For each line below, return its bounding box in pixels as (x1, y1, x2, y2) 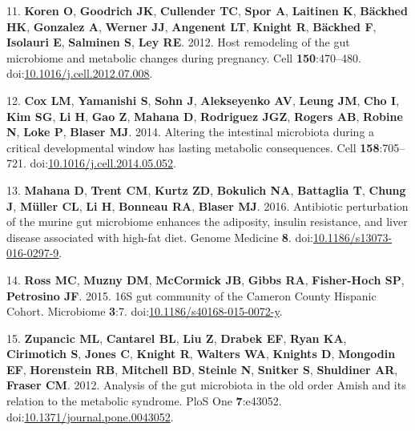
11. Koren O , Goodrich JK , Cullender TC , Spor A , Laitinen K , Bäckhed (6, 2, 408, 18)
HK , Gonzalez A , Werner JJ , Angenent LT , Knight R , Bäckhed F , (6, 18, 377, 34)
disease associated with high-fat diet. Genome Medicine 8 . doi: (6, 228, 313, 245)
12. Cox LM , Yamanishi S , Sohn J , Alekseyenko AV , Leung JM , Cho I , (6, 91, 400, 108)
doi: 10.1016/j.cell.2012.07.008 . (6, 65, 153, 82)
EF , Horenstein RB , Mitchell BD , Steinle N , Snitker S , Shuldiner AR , (6, 361, 398, 377)
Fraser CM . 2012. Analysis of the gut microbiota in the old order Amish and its (6, 377, 406, 393)
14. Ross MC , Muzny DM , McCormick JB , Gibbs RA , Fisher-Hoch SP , (6, 271, 405, 288)
